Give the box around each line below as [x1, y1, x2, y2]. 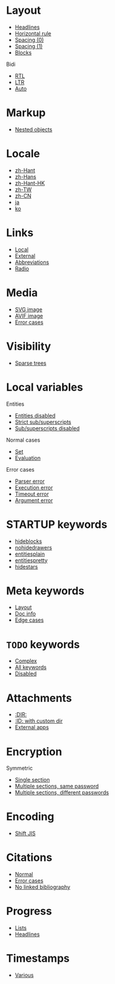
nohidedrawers [14, 544, 52, 551]
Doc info [14, 610, 36, 617]
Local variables [6, 380, 83, 394]
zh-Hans [14, 173, 37, 180]
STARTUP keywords [6, 517, 107, 531]
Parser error [14, 478, 45, 485]
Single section [14, 776, 50, 784]
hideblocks [14, 538, 42, 545]
